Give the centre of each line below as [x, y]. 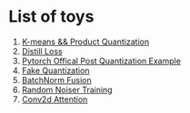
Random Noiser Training [67, 89]
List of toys [51, 17]
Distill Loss [42, 51]
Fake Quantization [55, 71]
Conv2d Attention [55, 99]
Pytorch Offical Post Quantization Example [101, 61]
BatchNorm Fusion [56, 80]
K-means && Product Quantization [85, 42]
